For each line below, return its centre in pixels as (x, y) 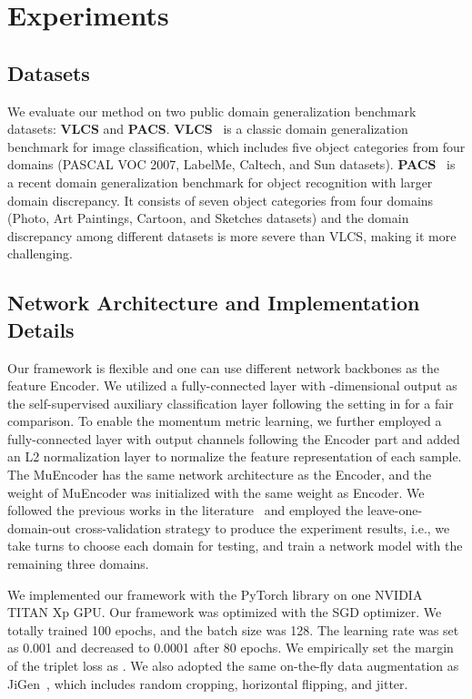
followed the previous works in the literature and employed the (186, 510)
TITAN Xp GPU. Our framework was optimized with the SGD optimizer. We (225, 612)
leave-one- (395, 510)
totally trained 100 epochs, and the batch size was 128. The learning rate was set (233, 629)
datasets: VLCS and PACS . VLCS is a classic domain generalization (208, 129)
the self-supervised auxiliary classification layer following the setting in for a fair (231, 403)
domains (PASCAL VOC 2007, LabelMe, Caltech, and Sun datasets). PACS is (231, 164)
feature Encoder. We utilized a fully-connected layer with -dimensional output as (232, 385)
